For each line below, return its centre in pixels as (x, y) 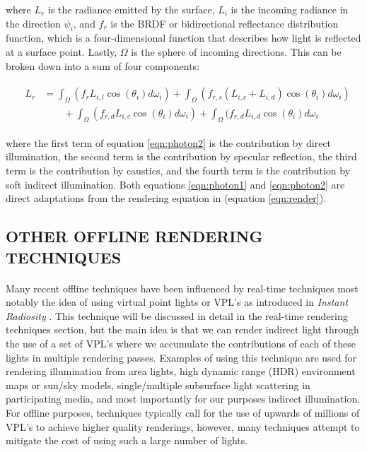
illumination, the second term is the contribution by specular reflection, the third (181, 156)
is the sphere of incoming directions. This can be (236, 51)
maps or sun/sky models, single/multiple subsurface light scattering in (158, 385)
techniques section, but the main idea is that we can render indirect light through (182, 329)
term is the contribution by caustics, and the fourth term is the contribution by (178, 171)
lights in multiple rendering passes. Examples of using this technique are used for (181, 357)
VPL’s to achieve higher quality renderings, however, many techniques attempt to (183, 426)
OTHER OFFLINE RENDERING (134, 236)
